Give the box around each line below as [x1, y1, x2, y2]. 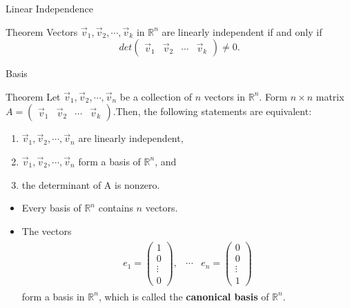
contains [98, 201, 133, 215]
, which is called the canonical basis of [98, 289, 269, 303]
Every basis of [21, 201, 81, 215]
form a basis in [21, 289, 85, 303]
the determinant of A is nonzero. [21, 177, 160, 192]
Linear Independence [6, 1, 94, 15]
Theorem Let [6, 89, 61, 103]
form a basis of [78, 154, 141, 168]
